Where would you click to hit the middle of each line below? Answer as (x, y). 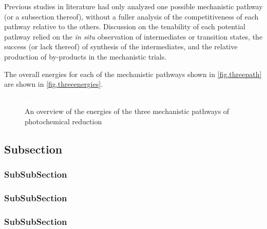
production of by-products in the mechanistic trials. (85, 56)
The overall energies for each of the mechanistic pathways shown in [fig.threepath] (133, 74)
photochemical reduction (63, 121)
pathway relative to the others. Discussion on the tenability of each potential (125, 26)
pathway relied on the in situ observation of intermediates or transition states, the (133, 36)
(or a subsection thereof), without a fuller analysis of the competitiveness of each (131, 16)
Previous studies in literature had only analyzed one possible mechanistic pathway (133, 6)
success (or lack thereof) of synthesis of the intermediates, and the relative (121, 46)
